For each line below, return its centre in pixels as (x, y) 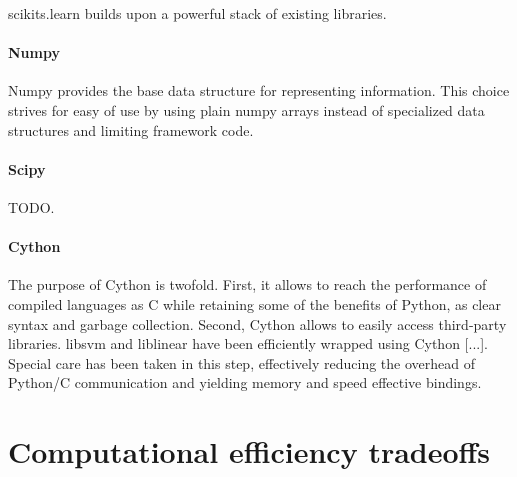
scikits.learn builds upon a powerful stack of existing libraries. (197, 13)
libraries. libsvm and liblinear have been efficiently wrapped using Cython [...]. (248, 343)
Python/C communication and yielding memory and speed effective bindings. (245, 382)
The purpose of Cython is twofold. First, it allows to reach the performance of (247, 284)
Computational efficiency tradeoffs (249, 451)
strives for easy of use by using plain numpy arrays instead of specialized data (246, 109)
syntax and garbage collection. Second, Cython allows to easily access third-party (257, 323)
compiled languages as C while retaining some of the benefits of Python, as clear (254, 303)
